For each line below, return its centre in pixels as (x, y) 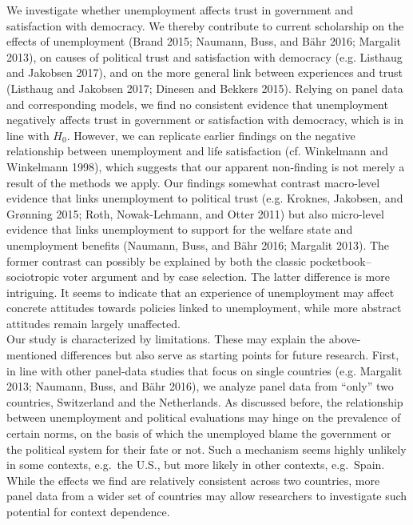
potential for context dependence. (88, 511)
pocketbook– (340, 260)
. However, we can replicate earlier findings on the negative (211, 135)
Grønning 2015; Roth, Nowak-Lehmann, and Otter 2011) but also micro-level (195, 213)
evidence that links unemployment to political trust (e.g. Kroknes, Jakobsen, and (205, 198)
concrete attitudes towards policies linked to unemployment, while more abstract (204, 308)
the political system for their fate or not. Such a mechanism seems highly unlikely (206, 449)
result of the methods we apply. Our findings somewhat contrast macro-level (193, 182)
